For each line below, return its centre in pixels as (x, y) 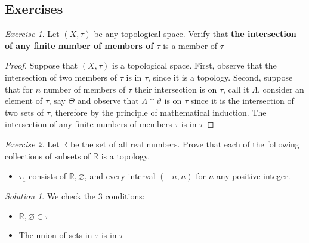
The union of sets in (55, 235)
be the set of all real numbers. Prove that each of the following (185, 144)
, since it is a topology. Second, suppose (220, 77)
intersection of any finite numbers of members (89, 124)
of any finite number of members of (79, 45)
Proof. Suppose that (41, 65)
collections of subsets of (48, 156)
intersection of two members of (61, 77)
